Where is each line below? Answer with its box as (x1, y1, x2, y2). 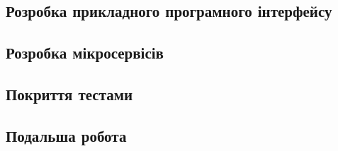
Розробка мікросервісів (6, 42, 164, 64)
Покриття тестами (6, 83, 133, 104)
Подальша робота (6, 124, 127, 146)
